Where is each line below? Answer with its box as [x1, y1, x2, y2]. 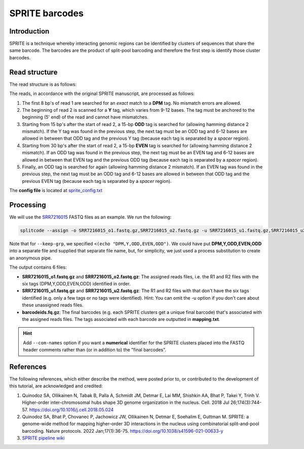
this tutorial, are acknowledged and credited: [9, 383, 103, 389]
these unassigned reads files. [22, 302, 84, 308]
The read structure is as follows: [9, 81, 77, 87]
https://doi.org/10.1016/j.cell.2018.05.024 [29, 406, 114, 412]
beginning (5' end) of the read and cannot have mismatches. [22, 114, 149, 120]
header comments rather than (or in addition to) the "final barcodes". [23, 347, 167, 353]
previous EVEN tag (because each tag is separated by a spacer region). [22, 178, 172, 184]
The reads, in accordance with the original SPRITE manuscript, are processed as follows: [9, 90, 195, 97]
